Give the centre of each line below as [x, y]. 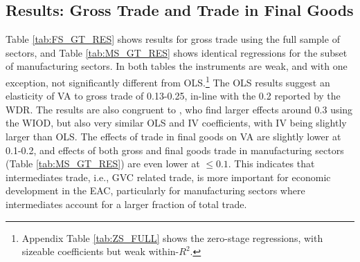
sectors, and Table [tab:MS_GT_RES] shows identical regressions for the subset [177, 52]
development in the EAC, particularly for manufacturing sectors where [155, 190]
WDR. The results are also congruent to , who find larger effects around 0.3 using [179, 109]
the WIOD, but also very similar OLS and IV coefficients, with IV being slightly [176, 123]
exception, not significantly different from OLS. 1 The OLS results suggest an [168, 81]
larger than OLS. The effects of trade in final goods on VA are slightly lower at [173, 137]
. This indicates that [271, 163]
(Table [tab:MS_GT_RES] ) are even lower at [103, 163]
